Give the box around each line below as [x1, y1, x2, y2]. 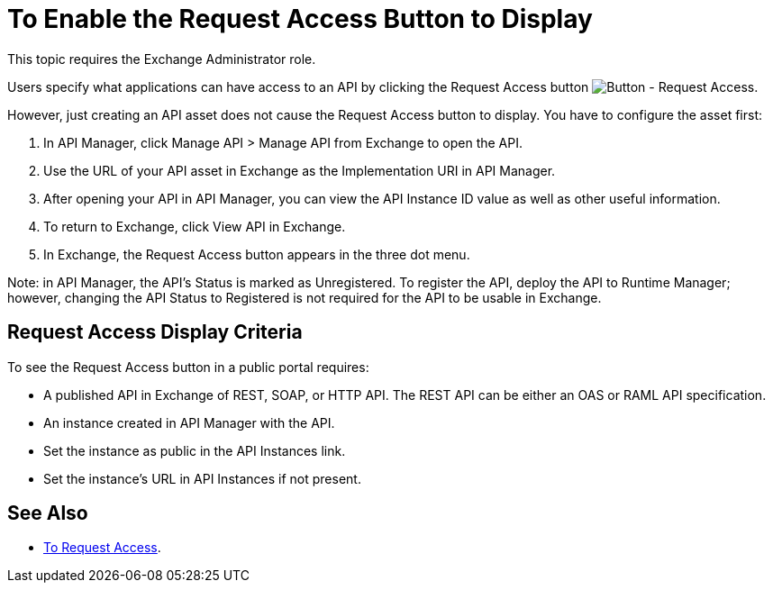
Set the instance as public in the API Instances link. [43, 442, 346, 458]
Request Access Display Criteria [7, 321, 303, 344]
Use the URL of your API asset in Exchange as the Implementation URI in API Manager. [43, 162, 556, 178]
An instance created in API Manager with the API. [43, 414, 335, 431]
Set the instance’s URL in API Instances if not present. [43, 470, 361, 486]
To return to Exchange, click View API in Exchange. [43, 218, 346, 234]
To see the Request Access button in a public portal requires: [7, 359, 369, 375]
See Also [7, 502, 88, 525]
